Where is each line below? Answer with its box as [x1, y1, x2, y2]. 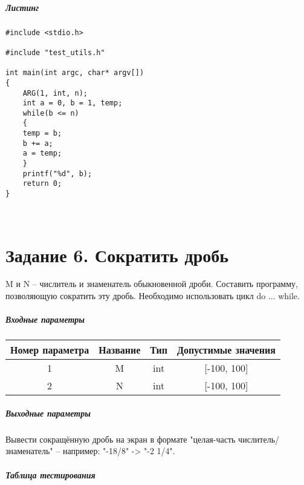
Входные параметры [5, 313, 85, 326]
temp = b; [22, 129, 62, 138]
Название [99, 343, 141, 357]
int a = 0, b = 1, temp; [22, 99, 123, 108]
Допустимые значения [177, 343, 276, 357]
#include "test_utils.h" [5, 48, 105, 57]
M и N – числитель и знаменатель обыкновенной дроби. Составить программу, [5, 277, 298, 290]
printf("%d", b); [22, 169, 92, 178]
